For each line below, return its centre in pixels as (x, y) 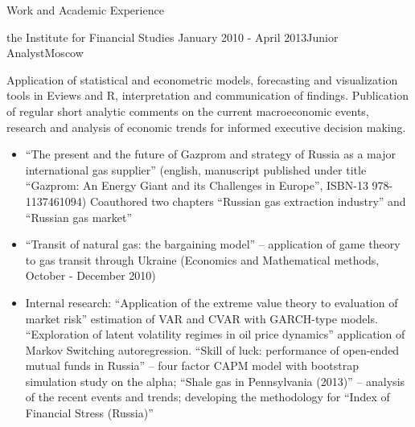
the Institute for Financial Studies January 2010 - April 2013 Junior (173, 37)
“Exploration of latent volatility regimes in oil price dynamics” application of (215, 334)
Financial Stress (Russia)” (89, 413)
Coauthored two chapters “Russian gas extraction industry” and (248, 201)
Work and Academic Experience (85, 10)
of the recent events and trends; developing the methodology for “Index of (207, 397)
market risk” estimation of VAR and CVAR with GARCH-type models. (201, 318)
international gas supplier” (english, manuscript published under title (196, 169)
